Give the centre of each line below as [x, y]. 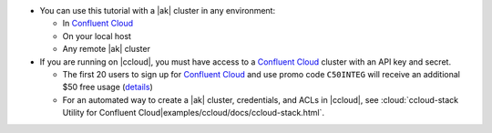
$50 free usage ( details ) [108, 87]
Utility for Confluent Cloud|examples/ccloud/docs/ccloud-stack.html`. [194, 113]
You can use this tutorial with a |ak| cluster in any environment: [158, 10]
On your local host [97, 36]
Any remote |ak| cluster [106, 49]
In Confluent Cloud [98, 24]
